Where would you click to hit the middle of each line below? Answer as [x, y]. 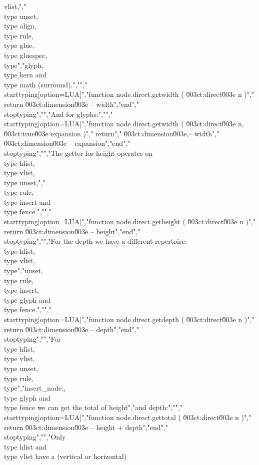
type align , [20, 26]
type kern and [25, 75]
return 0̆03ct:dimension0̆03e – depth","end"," [72, 329]
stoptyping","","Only [35, 437]
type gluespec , [26, 55]
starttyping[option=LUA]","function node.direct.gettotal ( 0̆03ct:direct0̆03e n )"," [128, 417]
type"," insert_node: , [35, 388]
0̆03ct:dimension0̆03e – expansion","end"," [67, 143]
